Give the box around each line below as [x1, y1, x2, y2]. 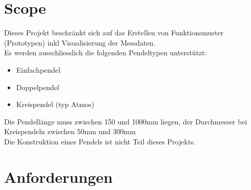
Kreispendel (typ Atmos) [16, 99, 95, 110]
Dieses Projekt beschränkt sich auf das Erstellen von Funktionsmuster [4, 27, 224, 38]
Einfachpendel [16, 64, 60, 75]
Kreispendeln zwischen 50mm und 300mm [4, 126, 136, 137]
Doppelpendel [16, 81, 59, 92]
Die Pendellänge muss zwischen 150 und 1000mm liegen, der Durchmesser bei [4, 116, 247, 126]
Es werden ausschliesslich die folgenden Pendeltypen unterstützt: [4, 47, 207, 58]
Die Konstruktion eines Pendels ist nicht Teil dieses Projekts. [4, 136, 196, 146]
